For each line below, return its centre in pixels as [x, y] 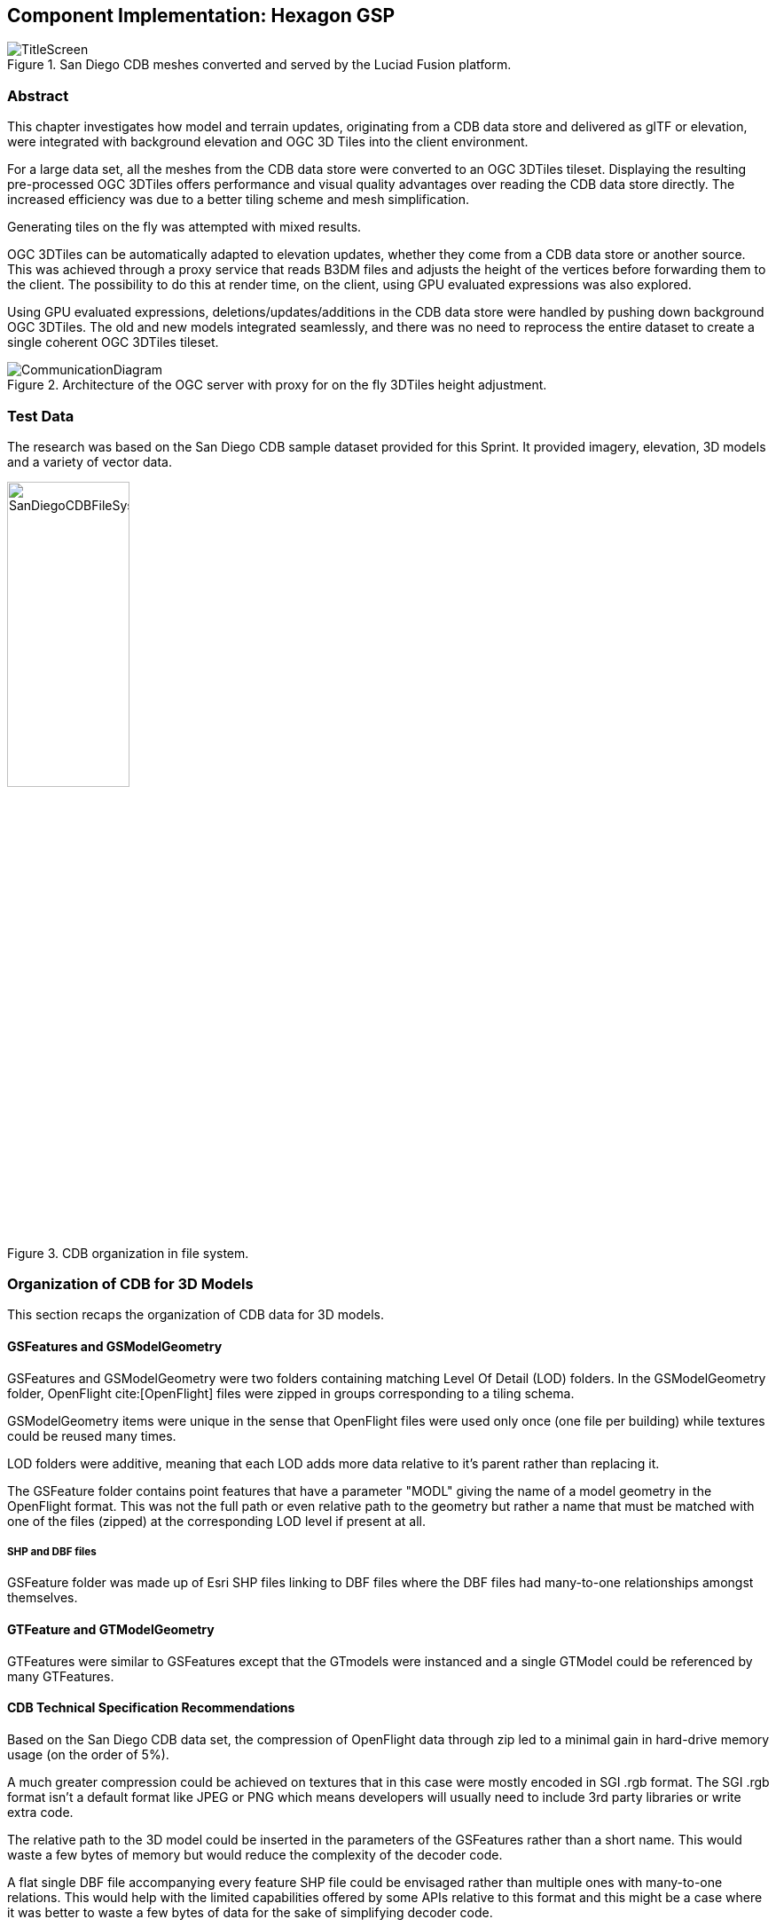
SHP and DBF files [52, 1552]
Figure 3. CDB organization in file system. [128, 1253]
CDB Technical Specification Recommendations [151, 1708]
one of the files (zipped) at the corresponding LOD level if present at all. [216, 1521]
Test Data [41, 416]
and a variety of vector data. [90, 461]
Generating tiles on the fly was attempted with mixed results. [184, 227]
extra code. [40, 1812]
